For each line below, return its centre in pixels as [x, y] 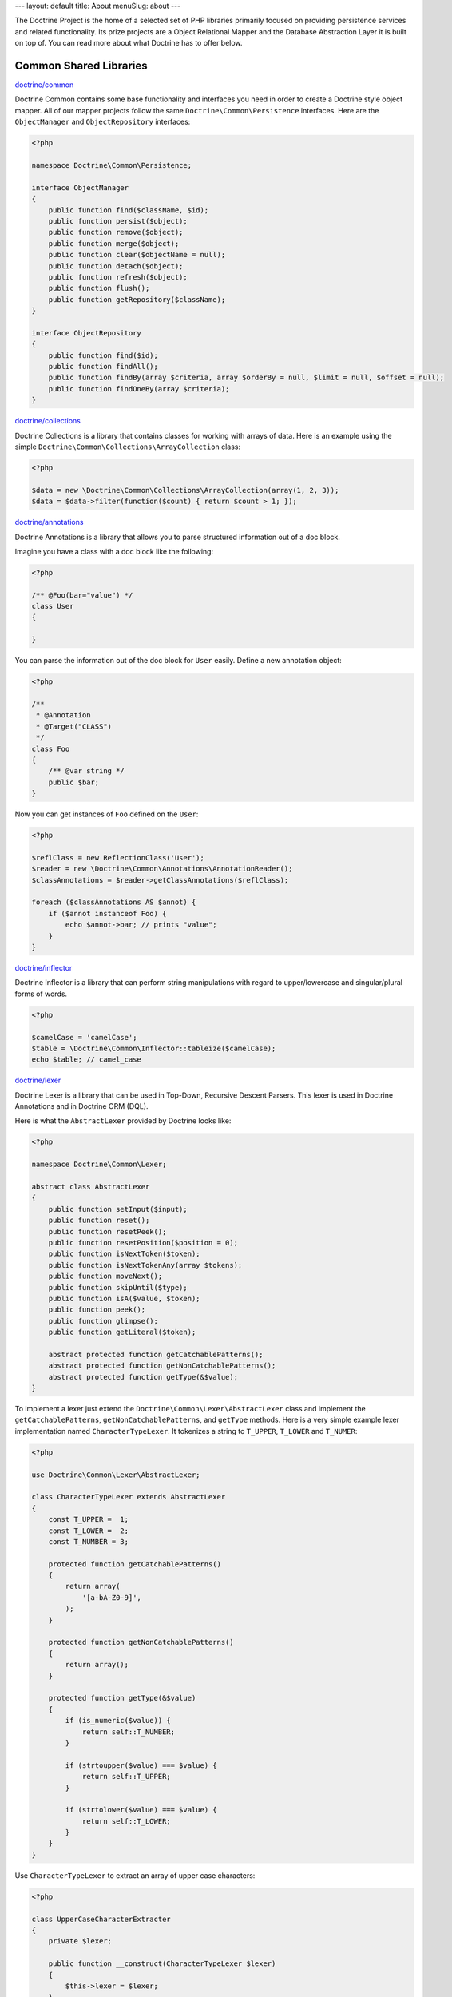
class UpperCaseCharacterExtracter [101, 1919]
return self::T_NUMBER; [129, 1732]
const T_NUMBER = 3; [89, 1541]
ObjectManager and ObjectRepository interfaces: [103, 122]
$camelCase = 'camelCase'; [84, 1037]
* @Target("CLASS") [74, 726]
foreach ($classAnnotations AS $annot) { [114, 902]
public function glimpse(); [103, 1321]
